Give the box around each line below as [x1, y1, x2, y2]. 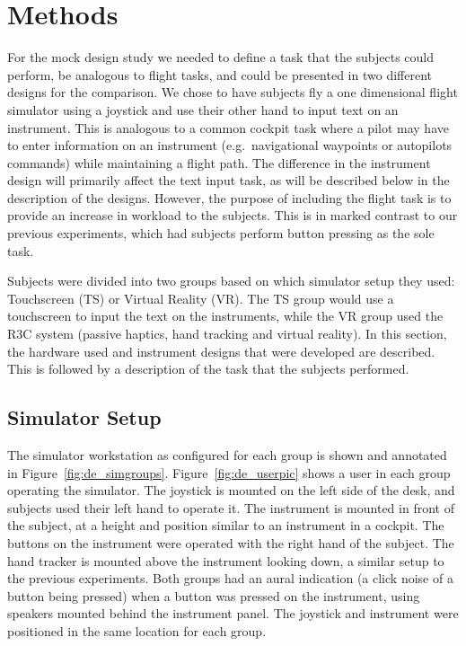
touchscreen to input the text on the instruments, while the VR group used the [7, 306, 444, 325]
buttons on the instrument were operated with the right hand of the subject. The [7, 533, 454, 552]
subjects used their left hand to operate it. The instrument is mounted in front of [7, 498, 454, 517]
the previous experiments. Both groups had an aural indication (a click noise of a [7, 569, 453, 588]
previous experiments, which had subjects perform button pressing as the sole [7, 224, 435, 243]
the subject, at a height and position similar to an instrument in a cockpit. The [7, 516, 444, 535]
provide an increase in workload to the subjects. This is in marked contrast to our [7, 206, 458, 225]
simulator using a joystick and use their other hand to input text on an [7, 100, 399, 119]
